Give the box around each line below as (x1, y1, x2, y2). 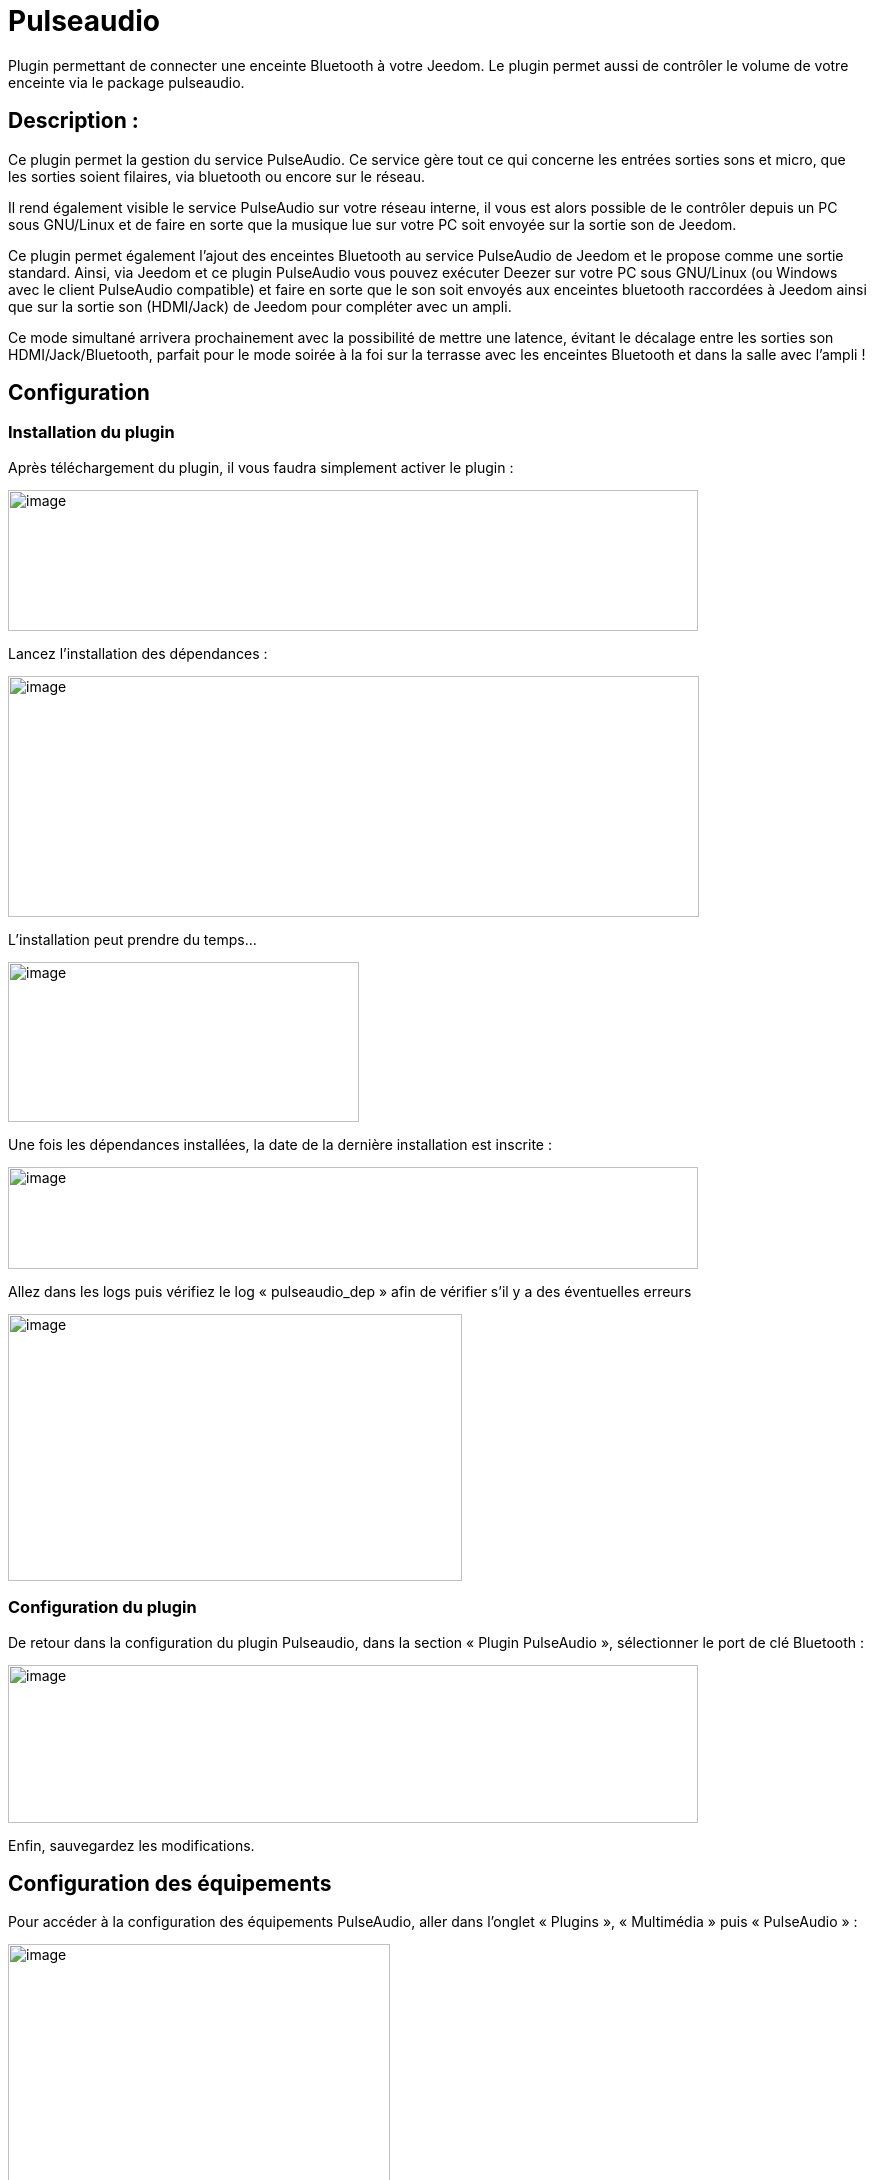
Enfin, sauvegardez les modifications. (8, 1836, 255, 1854)
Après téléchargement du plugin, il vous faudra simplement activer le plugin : (8, 458, 514, 476)
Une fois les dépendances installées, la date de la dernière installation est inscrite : (8, 1135, 552, 1153)
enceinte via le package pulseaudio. (8, 73, 245, 91)
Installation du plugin (8, 422, 175, 443)
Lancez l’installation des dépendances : (8, 644, 268, 662)
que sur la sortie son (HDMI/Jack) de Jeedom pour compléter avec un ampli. (8, 297, 512, 315)
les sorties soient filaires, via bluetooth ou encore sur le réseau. (8, 167, 426, 185)
